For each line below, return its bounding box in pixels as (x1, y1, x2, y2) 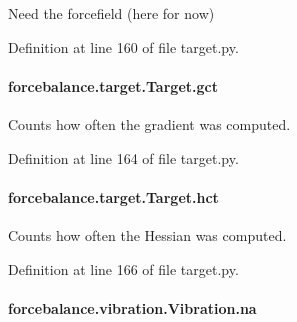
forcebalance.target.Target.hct (8, 186, 219, 207)
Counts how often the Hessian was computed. (8, 224, 287, 245)
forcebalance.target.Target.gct (8, 75, 218, 96)
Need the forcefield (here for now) (8, 3, 215, 23)
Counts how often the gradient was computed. (8, 113, 291, 134)
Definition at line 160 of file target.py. (8, 36, 239, 57)
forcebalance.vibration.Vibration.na (8, 297, 257, 318)
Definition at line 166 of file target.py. (8, 258, 239, 279)
